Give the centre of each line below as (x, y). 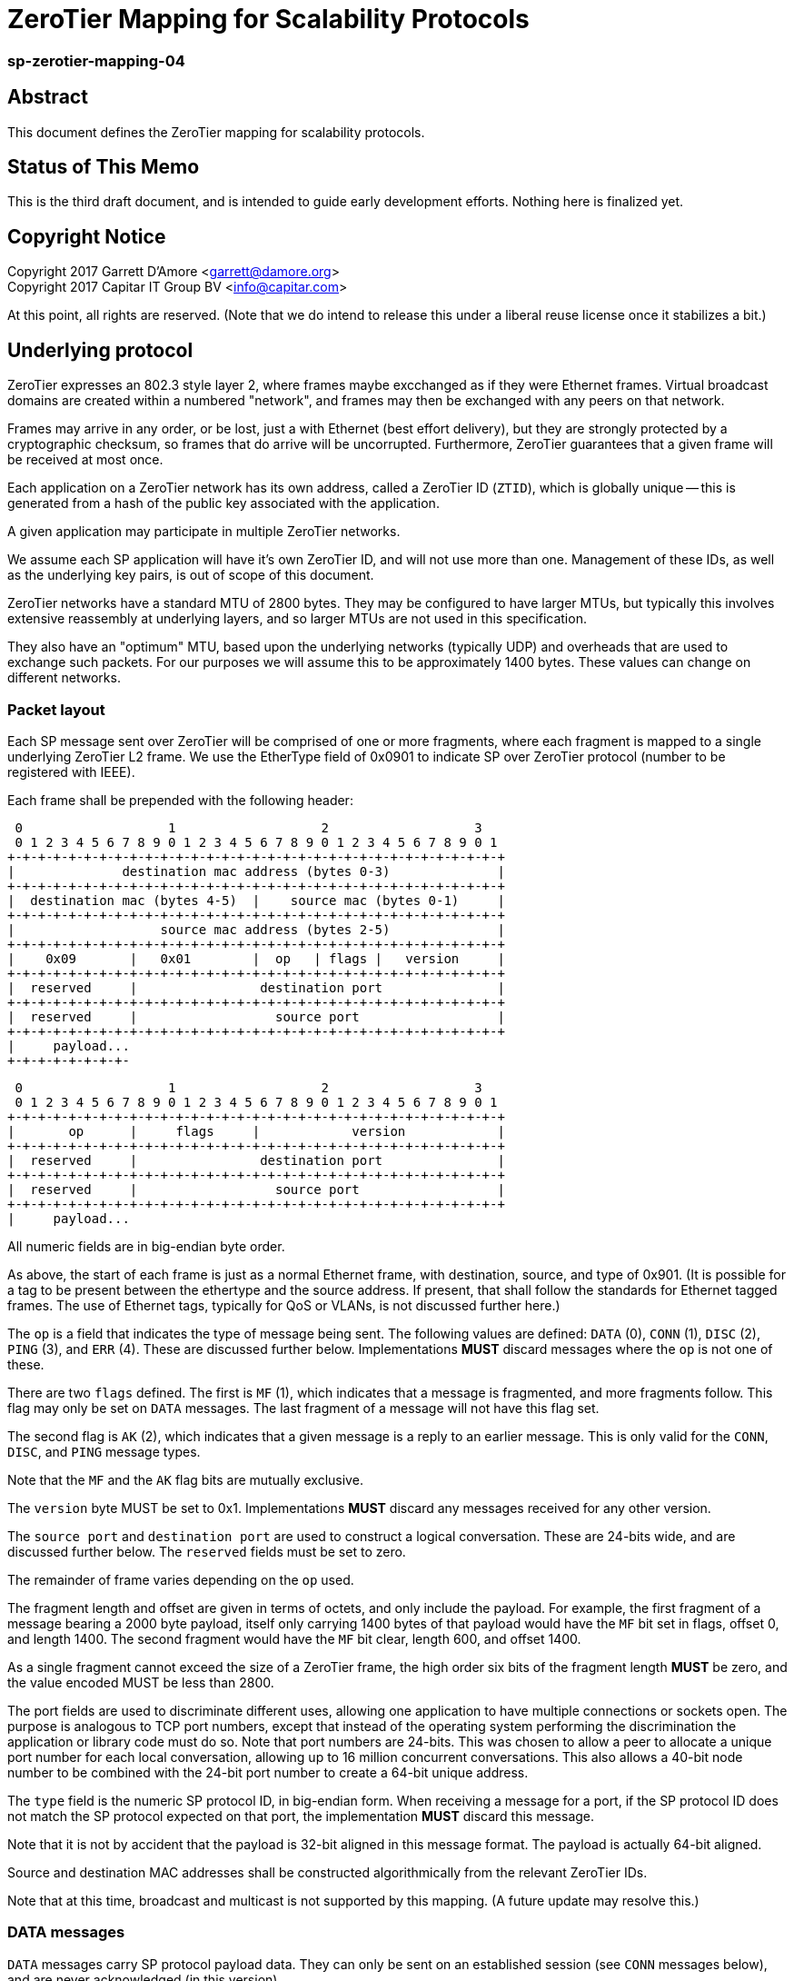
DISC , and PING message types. (104, 1451)
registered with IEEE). (71, 771)
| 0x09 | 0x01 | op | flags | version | (256, 958)
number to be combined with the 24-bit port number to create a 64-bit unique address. (268, 1772)
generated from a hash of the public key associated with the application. (223, 503)
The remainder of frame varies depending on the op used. (181, 1579)
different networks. (64, 678)
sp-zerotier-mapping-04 (96, 60)
